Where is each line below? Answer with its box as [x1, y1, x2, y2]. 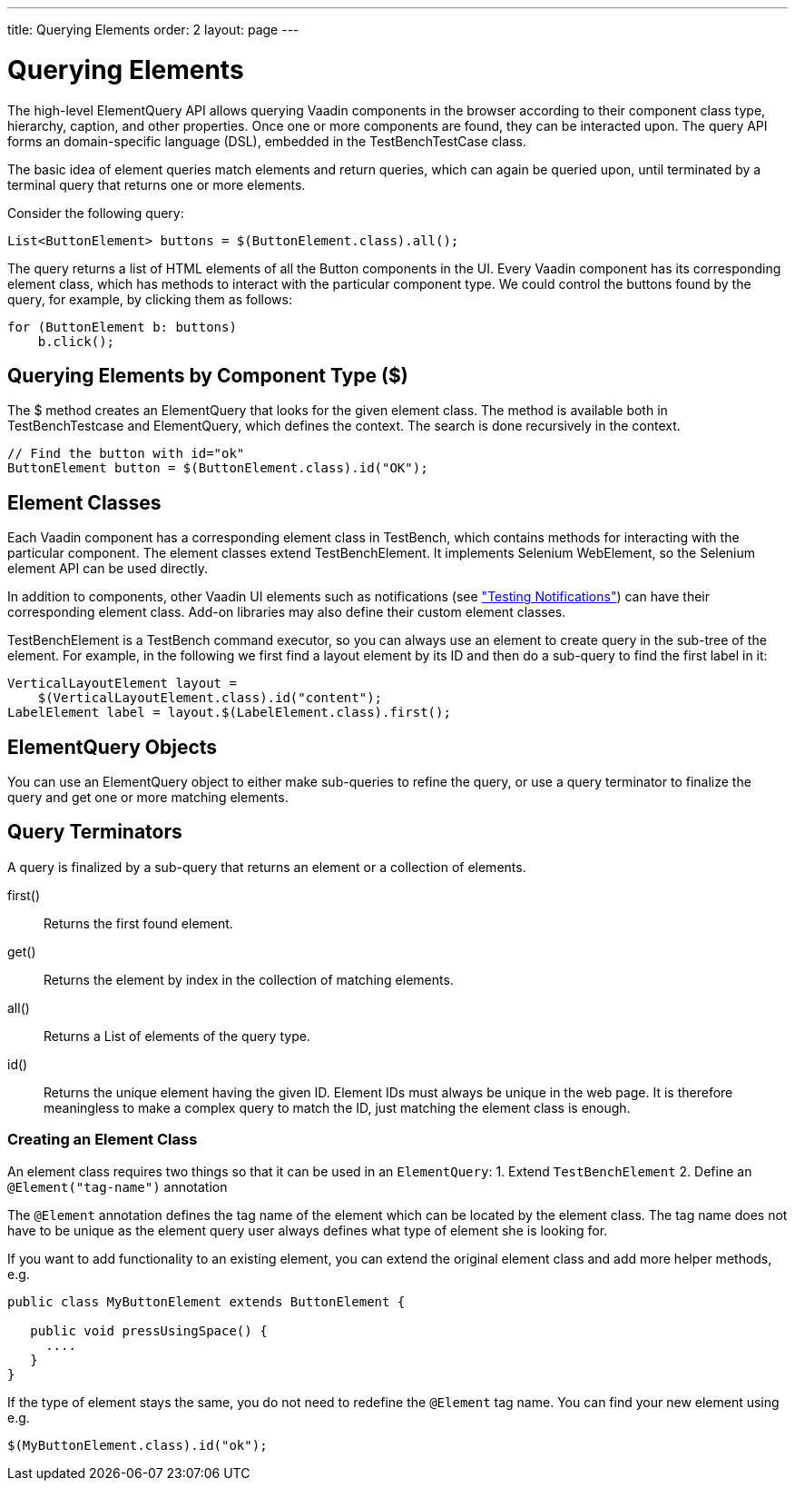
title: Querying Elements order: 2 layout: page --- [7, 22, 299, 37]
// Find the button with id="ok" [7, 446, 245, 461]
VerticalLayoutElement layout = [7, 676, 237, 691]
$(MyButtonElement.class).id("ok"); [7, 1437, 268, 1453]
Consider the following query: [7, 204, 184, 221]
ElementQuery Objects [7, 735, 218, 759]
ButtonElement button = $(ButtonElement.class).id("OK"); [7, 461, 428, 476]
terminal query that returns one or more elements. [7, 176, 306, 193]
